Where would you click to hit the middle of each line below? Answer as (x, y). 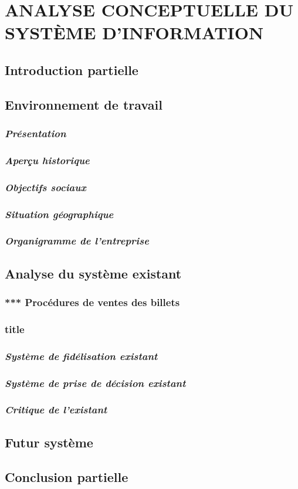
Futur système (49, 442)
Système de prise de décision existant (95, 383)
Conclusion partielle (67, 476)
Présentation (35, 133)
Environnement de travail (84, 104)
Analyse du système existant (93, 273)
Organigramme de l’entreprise (77, 241)
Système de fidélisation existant (81, 356)
